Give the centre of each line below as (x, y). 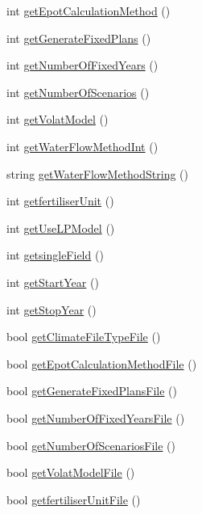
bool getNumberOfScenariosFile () (91, 445)
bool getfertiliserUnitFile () (74, 499)
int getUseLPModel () (61, 228)
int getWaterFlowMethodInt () (82, 146)
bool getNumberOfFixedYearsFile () (96, 417)
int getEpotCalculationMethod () (89, 11)
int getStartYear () (53, 282)
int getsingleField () (55, 255)
